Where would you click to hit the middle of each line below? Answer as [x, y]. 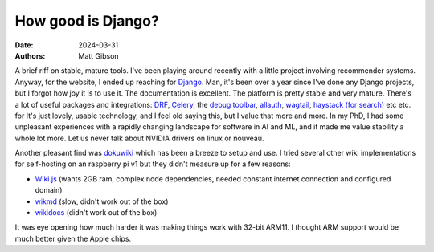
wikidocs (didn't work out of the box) [96, 213]
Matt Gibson [99, 55]
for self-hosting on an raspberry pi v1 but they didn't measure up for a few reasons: [153, 164]
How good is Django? [87, 21]
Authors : [30, 55]
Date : [24, 45]
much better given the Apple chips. [73, 238]
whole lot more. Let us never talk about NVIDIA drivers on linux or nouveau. [139, 138]
